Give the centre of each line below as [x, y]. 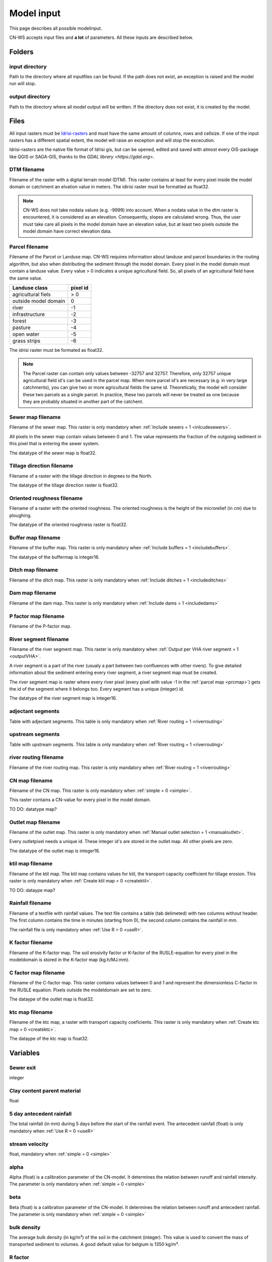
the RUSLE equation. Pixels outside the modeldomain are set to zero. [81, 990]
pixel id [80, 288]
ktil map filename [31, 864]
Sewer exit [23, 1068]
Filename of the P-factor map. [40, 626]
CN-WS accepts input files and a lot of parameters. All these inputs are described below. [101, 37]
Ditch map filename [33, 570]
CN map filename [31, 780]
